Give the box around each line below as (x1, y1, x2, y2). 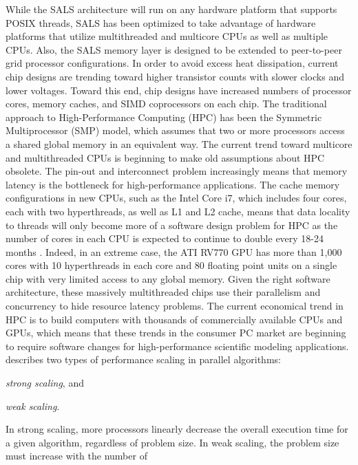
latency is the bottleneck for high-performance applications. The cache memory (6, 177, 340, 191)
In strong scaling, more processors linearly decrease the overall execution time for (6, 422, 348, 436)
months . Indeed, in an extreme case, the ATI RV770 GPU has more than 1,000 (6, 244, 342, 259)
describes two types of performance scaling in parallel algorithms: (6, 352, 281, 367)
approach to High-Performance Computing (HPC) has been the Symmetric (6, 109, 322, 124)
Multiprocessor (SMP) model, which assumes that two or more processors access (6, 123, 345, 138)
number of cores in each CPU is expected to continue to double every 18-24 (6, 231, 324, 246)
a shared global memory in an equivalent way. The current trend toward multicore (6, 136, 352, 151)
